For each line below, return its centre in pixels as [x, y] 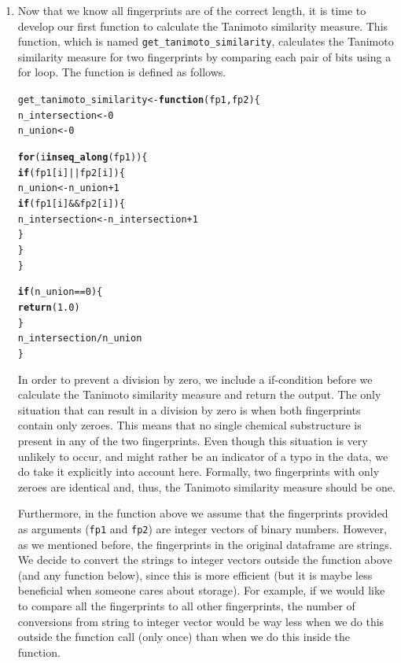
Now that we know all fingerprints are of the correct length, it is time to [192, 10]
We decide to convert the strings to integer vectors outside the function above [205, 560]
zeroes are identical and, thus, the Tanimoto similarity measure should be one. [206, 486]
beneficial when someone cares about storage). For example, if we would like [201, 590]
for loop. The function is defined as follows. [122, 72]
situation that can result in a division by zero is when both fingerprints [189, 409]
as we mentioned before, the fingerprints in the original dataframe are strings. [205, 544]
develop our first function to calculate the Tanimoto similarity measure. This [203, 26]
